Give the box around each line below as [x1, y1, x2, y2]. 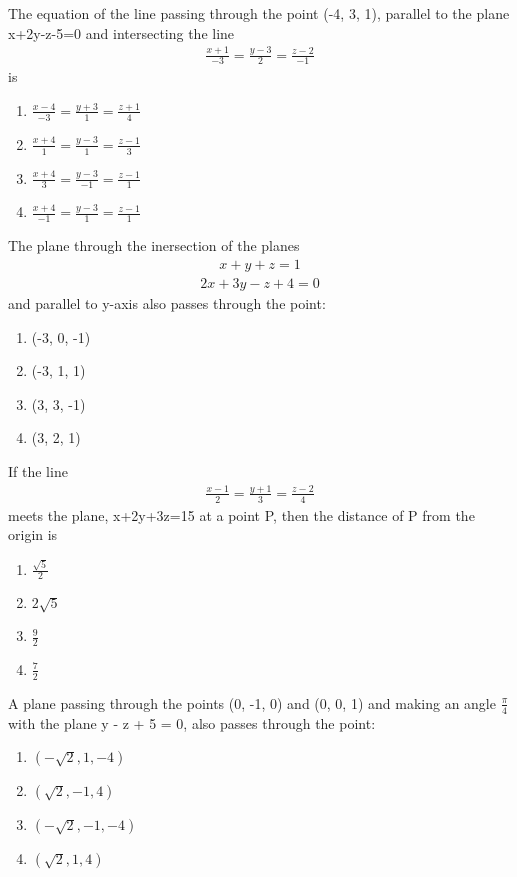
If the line [8, 460, 68, 481]
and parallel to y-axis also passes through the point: [8, 292, 326, 313]
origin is [8, 524, 58, 545]
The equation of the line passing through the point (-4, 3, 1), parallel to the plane [8, 3, 510, 23]
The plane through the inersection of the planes [8, 235, 300, 256]
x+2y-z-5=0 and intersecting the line [8, 22, 235, 43]
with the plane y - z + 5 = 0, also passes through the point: [8, 712, 376, 733]
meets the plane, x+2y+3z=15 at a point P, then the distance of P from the [8, 504, 475, 525]
